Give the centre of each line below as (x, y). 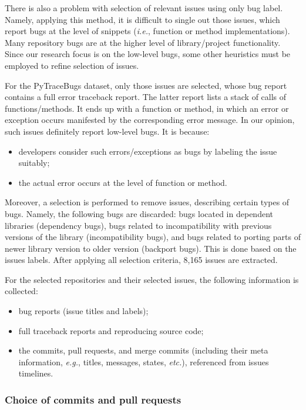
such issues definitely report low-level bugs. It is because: (107, 131)
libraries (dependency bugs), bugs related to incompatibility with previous (138, 225)
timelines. (36, 373)
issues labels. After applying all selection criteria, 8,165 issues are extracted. (141, 260)
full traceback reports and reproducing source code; (111, 330)
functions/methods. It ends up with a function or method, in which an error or (147, 108)
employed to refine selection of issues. (72, 65)
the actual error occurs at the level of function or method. (123, 182)
